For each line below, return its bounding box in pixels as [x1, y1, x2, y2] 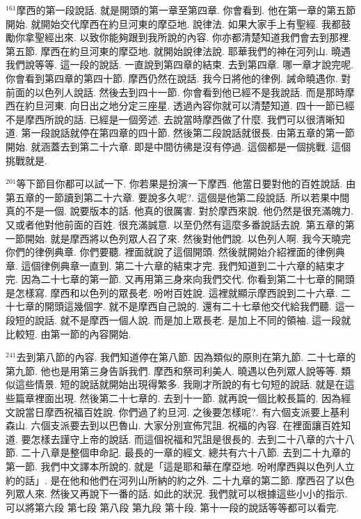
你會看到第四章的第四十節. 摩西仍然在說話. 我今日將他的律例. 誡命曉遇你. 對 [6, 70, 351, 85]
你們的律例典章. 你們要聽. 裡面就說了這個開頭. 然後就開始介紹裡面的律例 [6, 245, 335, 259]
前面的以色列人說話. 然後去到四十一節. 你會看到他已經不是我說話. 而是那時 [6, 84, 345, 99]
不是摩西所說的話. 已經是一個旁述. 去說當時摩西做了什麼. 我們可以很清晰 [6, 111, 335, 126]
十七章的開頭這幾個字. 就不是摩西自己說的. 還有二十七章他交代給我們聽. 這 [6, 299, 345, 313]
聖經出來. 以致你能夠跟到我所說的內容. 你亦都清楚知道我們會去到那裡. [34, 30, 351, 45]
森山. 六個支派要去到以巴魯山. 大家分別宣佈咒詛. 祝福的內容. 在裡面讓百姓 [6, 418, 342, 433]
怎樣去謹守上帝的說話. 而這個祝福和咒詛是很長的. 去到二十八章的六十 [31, 431, 345, 446]
